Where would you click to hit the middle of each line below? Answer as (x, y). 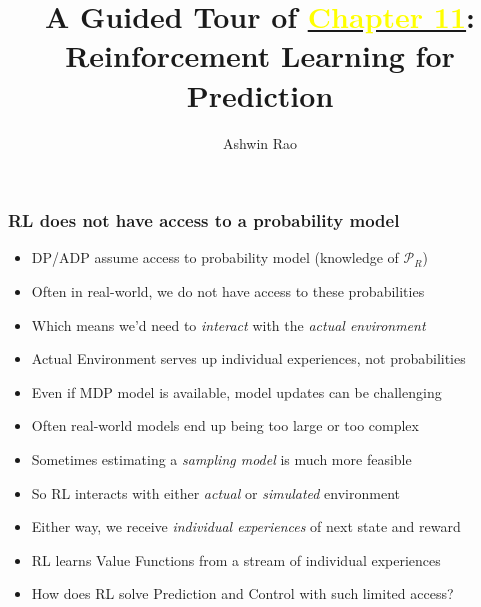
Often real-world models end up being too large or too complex (225, 425)
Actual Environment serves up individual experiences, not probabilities (248, 358)
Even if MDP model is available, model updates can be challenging (236, 391)
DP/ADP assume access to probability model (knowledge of (215, 257)
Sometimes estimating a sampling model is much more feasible (221, 458)
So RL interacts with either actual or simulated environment (215, 492)
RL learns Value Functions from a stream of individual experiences (236, 559)
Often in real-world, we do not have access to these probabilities (228, 290)
